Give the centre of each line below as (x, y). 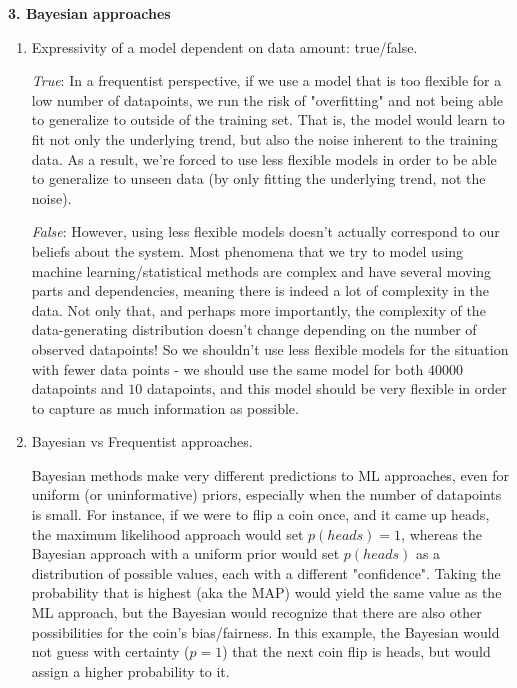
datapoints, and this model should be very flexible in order (327, 388)
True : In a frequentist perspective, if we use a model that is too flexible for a (266, 80)
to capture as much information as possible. (165, 407)
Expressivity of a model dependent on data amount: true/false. (224, 46)
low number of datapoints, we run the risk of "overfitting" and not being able (267, 99)
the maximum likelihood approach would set (167, 533)
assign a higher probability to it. (130, 670)
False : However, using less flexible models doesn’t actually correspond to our (265, 231)
